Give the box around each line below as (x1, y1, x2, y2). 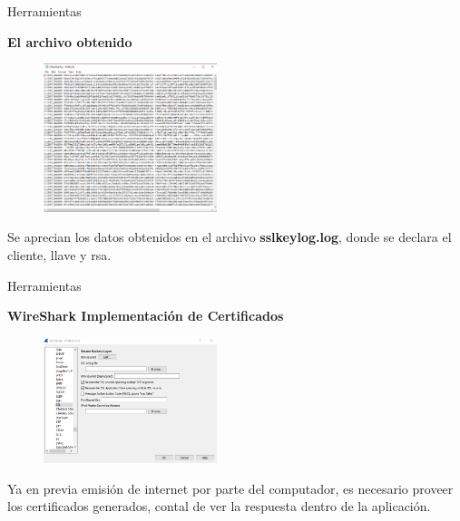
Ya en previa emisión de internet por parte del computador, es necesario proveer (7, 478, 454, 497)
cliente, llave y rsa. (7, 246, 112, 265)
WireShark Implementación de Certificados (7, 306, 284, 325)
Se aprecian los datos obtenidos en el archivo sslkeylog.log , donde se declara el (7, 227, 452, 246)
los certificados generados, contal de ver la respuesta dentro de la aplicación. (7, 497, 431, 516)
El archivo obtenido (7, 32, 132, 51)
